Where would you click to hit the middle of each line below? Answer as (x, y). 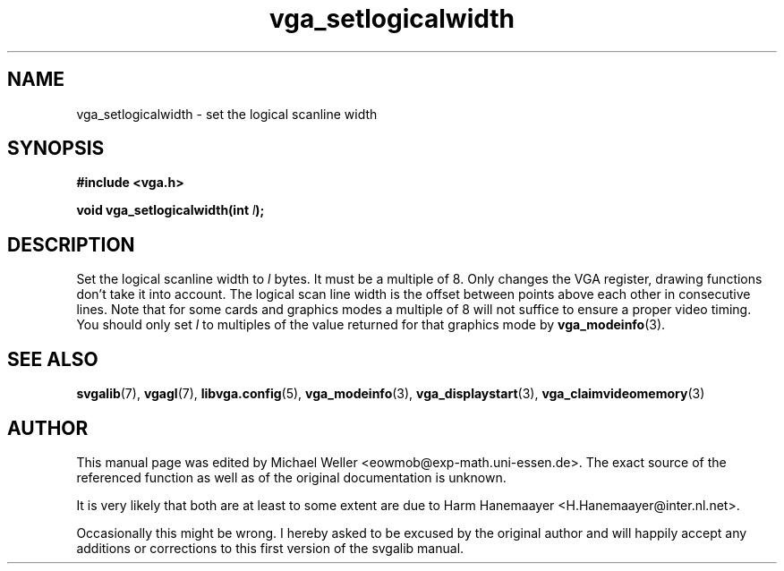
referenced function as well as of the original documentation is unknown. (291, 477)
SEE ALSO (53, 359)
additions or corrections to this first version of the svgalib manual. (270, 548)
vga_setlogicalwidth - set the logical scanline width (227, 114)
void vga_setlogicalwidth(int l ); (170, 210)
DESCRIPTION (71, 244)
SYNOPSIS (56, 149)
